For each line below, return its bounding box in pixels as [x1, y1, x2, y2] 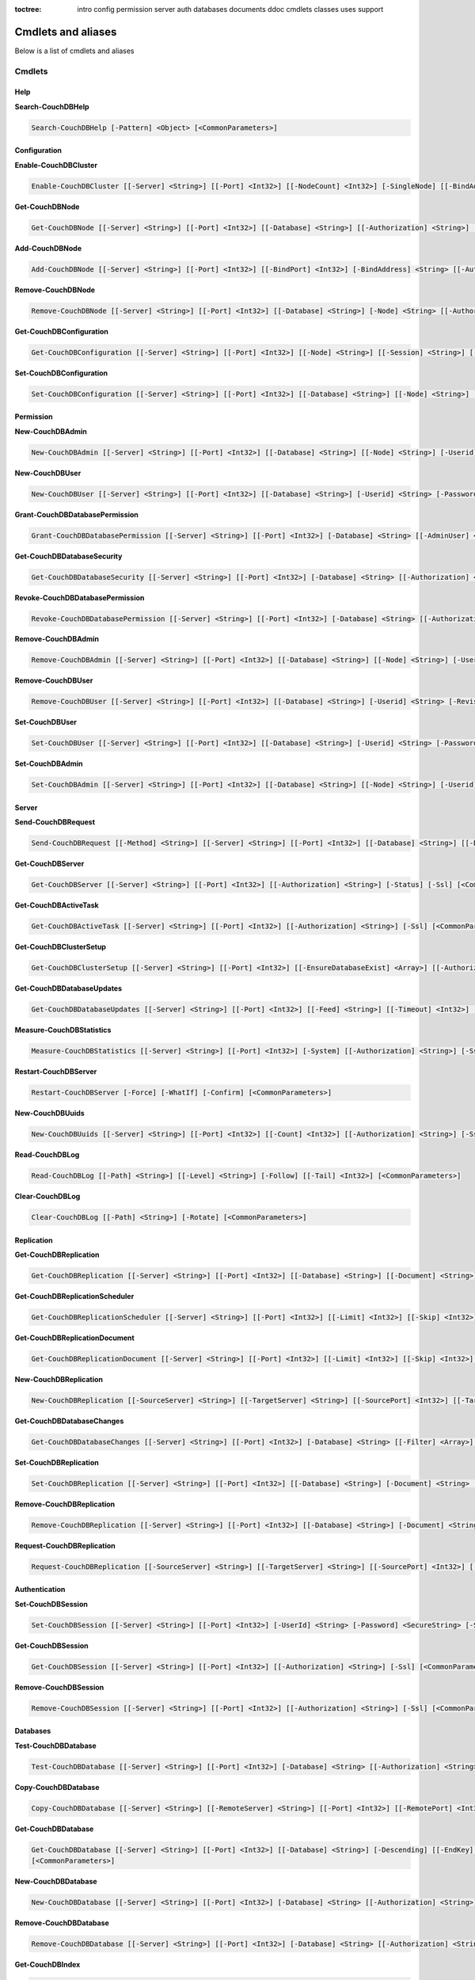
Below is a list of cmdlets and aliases [14, 46, 135, 55]
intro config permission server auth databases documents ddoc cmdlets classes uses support [77, 5, 384, 13]
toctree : [14, 5, 42, 13]
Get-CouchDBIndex [14, 1959, 81, 1969]
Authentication [14, 1585, 66, 1594]
